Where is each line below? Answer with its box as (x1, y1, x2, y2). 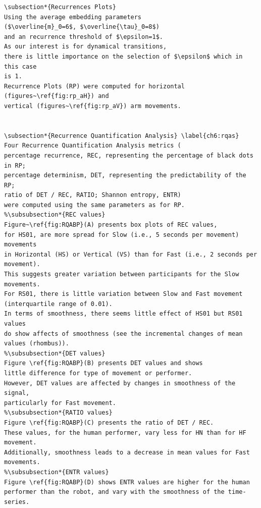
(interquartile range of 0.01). (4, 300, 113, 308)
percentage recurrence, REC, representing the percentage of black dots (4, 151, 253, 159)
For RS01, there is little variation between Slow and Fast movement (4, 290, 243, 298)
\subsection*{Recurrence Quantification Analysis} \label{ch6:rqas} (4, 132, 239, 139)
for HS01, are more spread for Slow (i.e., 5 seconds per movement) (4, 231, 239, 238)
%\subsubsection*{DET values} (4, 349, 106, 357)
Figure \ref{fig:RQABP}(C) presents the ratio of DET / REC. (4, 419, 214, 426)
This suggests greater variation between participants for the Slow (4, 271, 239, 278)
